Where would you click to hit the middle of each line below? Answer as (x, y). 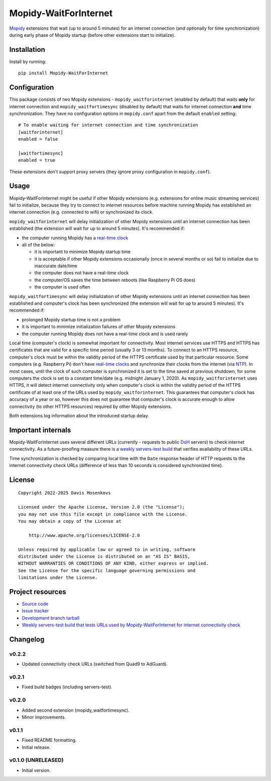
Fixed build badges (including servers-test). (67, 687)
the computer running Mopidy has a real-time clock (75, 238)
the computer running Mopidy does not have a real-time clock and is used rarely (105, 334)
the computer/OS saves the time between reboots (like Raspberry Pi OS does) (115, 280)
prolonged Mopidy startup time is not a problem (71, 319)
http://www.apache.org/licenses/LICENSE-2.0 (84, 535)
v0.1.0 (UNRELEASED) (36, 760)
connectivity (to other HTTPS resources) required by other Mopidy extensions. (91, 406)
